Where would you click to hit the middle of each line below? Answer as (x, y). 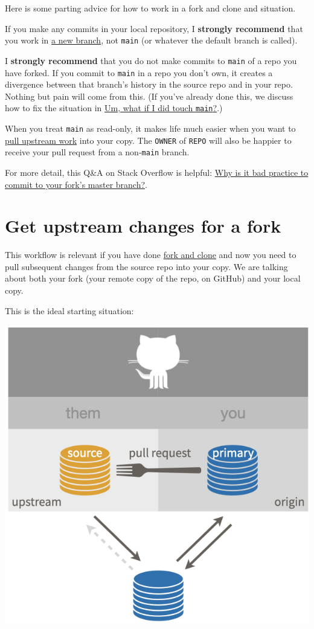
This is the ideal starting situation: (69, 310)
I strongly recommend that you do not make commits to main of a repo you (151, 60)
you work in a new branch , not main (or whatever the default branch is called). (151, 40)
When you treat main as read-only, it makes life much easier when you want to (150, 128)
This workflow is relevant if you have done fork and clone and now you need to (151, 255)
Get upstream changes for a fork (143, 226)
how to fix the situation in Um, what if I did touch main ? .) (114, 108)
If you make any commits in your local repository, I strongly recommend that (154, 28)
